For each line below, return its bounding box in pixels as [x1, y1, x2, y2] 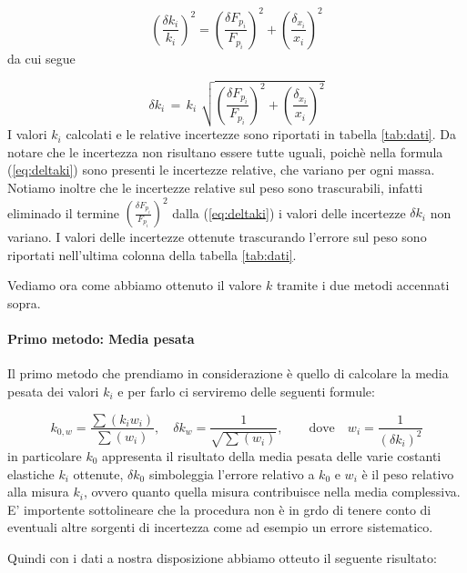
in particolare [7, 446, 82, 465]
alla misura [7, 482, 69, 501]
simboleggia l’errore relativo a [148, 464, 315, 483]
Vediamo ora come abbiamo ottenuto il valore [7, 276, 262, 295]
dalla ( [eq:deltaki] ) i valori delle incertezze [172, 203, 406, 222]
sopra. [7, 293, 41, 312]
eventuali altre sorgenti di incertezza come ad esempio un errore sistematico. [7, 518, 433, 537]
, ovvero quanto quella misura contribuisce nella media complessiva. [83, 482, 461, 501]
